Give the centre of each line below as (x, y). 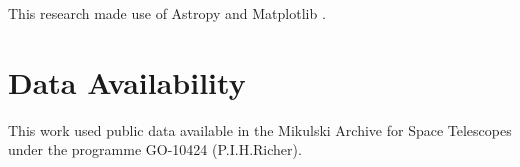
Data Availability (127, 81)
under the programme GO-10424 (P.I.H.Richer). (155, 149)
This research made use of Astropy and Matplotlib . (167, 13)
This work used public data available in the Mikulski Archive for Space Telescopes (260, 129)
